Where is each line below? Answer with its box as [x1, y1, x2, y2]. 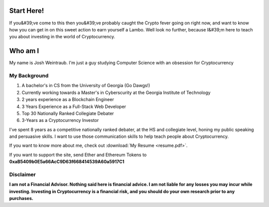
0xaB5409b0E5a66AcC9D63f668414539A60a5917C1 [9, 159, 125, 165]
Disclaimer [9, 171, 36, 178]
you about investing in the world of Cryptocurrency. [9, 34, 116, 40]
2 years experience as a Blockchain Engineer [21, 97, 114, 103]
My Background [9, 72, 49, 79]
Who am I [9, 47, 39, 55]
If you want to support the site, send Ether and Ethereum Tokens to [9, 152, 147, 158]
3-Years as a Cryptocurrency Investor [21, 117, 99, 123]
